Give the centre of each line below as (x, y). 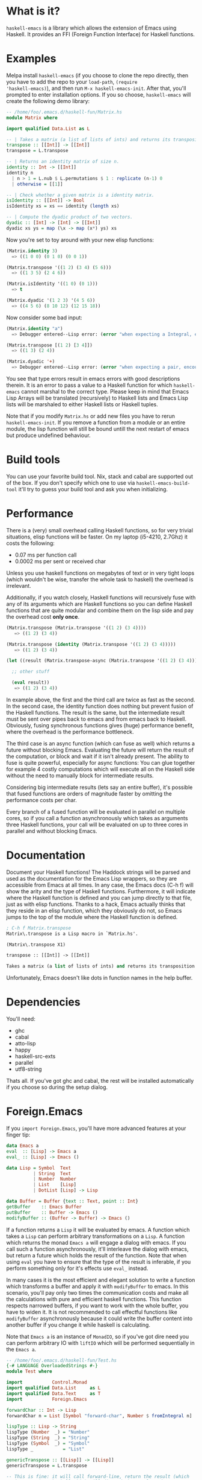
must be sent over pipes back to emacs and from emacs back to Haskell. (96, 719)
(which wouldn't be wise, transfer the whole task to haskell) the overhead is (100, 579)
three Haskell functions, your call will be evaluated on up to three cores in (97, 825)
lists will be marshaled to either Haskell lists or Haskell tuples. (82, 404)
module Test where (29, 1371)
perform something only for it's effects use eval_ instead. (77, 1268)
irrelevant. (19, 585)
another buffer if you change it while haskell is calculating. (78, 1325)
